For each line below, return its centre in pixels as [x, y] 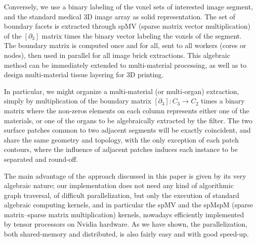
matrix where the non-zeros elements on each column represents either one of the [127, 110]
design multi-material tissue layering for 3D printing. [84, 74]
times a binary [223, 101]
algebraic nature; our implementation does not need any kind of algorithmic [119, 185]
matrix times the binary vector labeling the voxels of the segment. [142, 35]
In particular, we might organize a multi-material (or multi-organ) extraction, [122, 91]
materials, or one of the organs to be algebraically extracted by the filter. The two [128, 120]
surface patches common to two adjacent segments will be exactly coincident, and [128, 130]
